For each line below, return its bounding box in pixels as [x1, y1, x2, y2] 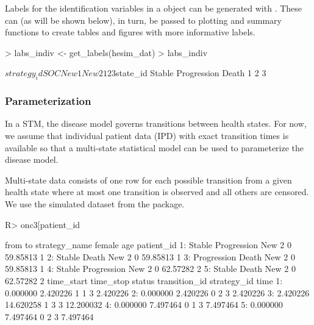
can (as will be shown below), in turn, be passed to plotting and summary [5, 13, 282, 26]
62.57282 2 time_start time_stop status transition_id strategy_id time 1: [5, 274, 283, 287]
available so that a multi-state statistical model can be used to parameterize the [5, 141, 304, 154]
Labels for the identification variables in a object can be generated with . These [5, 2, 302, 14]
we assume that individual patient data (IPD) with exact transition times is [5, 129, 289, 141]
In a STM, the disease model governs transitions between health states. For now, [5, 117, 307, 130]
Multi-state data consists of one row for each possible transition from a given [5, 173, 292, 186]
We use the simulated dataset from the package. [5, 197, 185, 210]
